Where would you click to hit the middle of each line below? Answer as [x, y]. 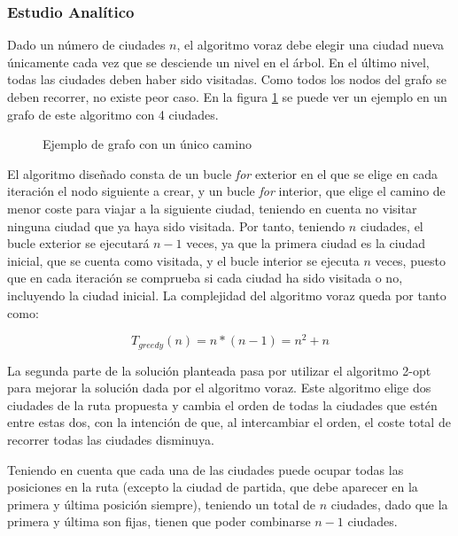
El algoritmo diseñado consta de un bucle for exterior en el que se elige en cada [223, 173]
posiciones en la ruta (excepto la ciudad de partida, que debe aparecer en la [213, 487]
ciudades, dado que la [389, 504]
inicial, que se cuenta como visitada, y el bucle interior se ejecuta [183, 260]
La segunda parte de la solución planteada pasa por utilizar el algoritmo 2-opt [219, 370]
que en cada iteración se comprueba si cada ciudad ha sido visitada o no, [205, 278]
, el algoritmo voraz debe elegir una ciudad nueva [311, 45]
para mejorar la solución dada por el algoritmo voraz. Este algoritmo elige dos [219, 388]
